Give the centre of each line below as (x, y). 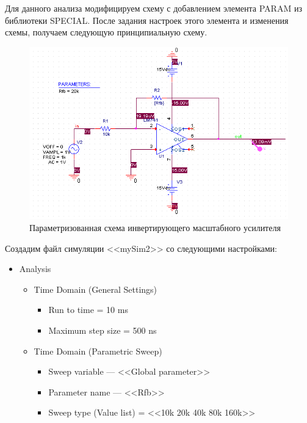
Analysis (35, 269)
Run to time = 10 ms (88, 310)
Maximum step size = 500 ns (103, 330)
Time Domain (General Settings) (96, 289)
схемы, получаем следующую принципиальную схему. (106, 32)
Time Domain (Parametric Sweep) (98, 351)
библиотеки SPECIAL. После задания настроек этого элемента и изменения (147, 20)
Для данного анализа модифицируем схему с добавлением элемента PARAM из (153, 8)
